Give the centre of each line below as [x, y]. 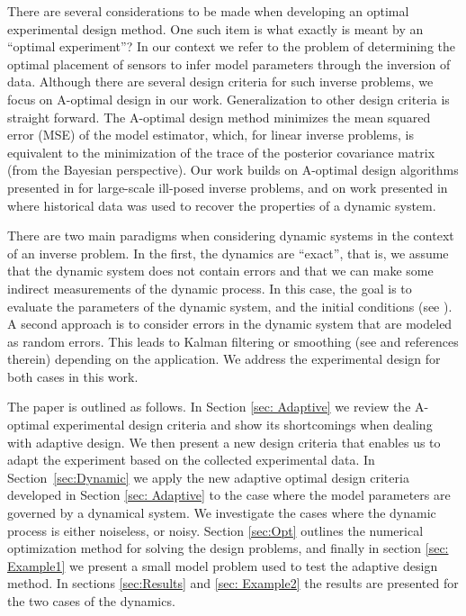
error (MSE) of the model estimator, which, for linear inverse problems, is [211, 135]
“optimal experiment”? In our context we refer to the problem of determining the [231, 46]
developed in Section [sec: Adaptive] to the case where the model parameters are [229, 495]
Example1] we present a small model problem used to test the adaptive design [223, 565]
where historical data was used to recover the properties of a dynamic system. [222, 205]
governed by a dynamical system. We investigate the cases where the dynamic [222, 513]
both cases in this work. [73, 376]
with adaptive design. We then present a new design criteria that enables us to [224, 442]
